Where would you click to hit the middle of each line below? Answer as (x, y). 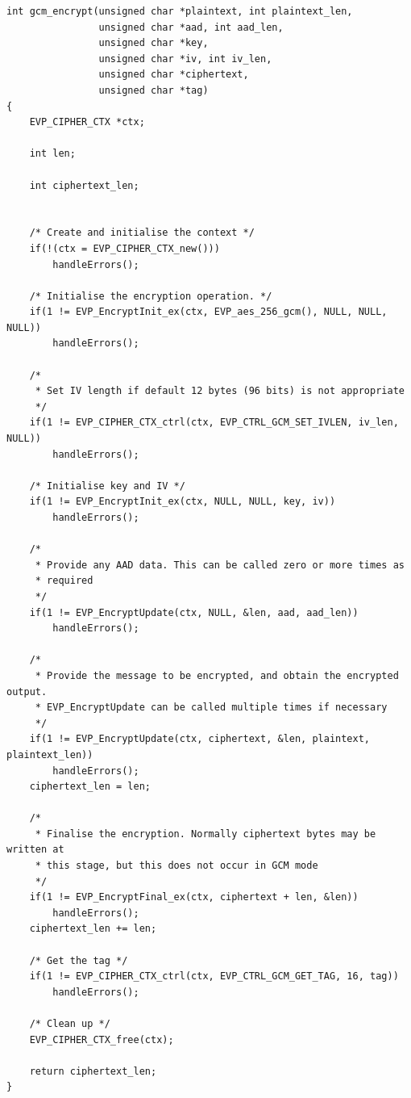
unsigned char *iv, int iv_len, (185, 59)
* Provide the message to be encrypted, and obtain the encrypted (217, 675)
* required (64, 581)
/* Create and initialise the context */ (142, 233)
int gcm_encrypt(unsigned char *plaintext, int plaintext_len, (180, 11)
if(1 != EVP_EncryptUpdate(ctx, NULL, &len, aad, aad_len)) (194, 612)
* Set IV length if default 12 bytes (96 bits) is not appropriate (220, 391)
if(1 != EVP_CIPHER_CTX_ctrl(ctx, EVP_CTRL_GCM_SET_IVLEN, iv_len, (214, 423)
